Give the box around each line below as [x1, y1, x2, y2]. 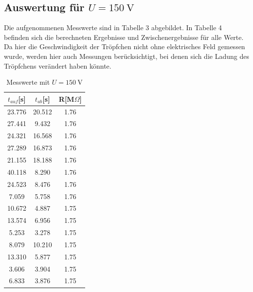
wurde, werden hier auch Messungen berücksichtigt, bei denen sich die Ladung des [4, 51, 249, 61]
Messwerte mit [6, 77, 50, 87]
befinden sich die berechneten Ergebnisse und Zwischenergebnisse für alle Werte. [4, 32, 244, 42]
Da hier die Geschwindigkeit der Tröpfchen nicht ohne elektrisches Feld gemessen [4, 41, 245, 52]
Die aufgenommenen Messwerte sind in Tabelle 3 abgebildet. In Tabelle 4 [4, 22, 222, 33]
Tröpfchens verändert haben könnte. [4, 60, 111, 71]
